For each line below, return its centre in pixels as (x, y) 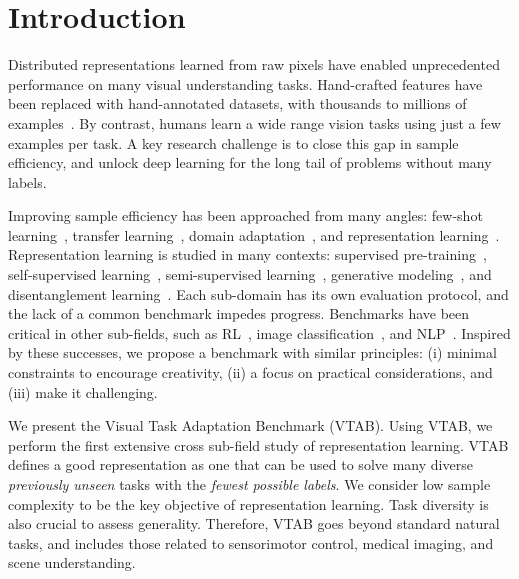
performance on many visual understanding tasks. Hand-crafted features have (245, 83)
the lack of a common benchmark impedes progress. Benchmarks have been (239, 313)
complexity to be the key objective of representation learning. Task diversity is (248, 503)
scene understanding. (72, 562)
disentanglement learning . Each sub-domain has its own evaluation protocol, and (258, 293)
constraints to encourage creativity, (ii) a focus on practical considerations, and (250, 372)
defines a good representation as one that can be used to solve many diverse (240, 464)
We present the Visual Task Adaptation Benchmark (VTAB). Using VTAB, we (250, 425)
